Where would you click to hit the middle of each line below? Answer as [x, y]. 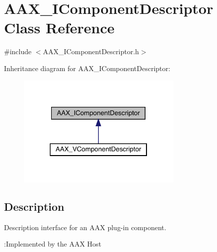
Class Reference [59, 28]
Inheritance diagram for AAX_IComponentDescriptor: [87, 68]
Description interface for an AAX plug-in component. [85, 227]
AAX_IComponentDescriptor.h [91, 51]
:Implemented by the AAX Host [53, 244]
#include [18, 51]
